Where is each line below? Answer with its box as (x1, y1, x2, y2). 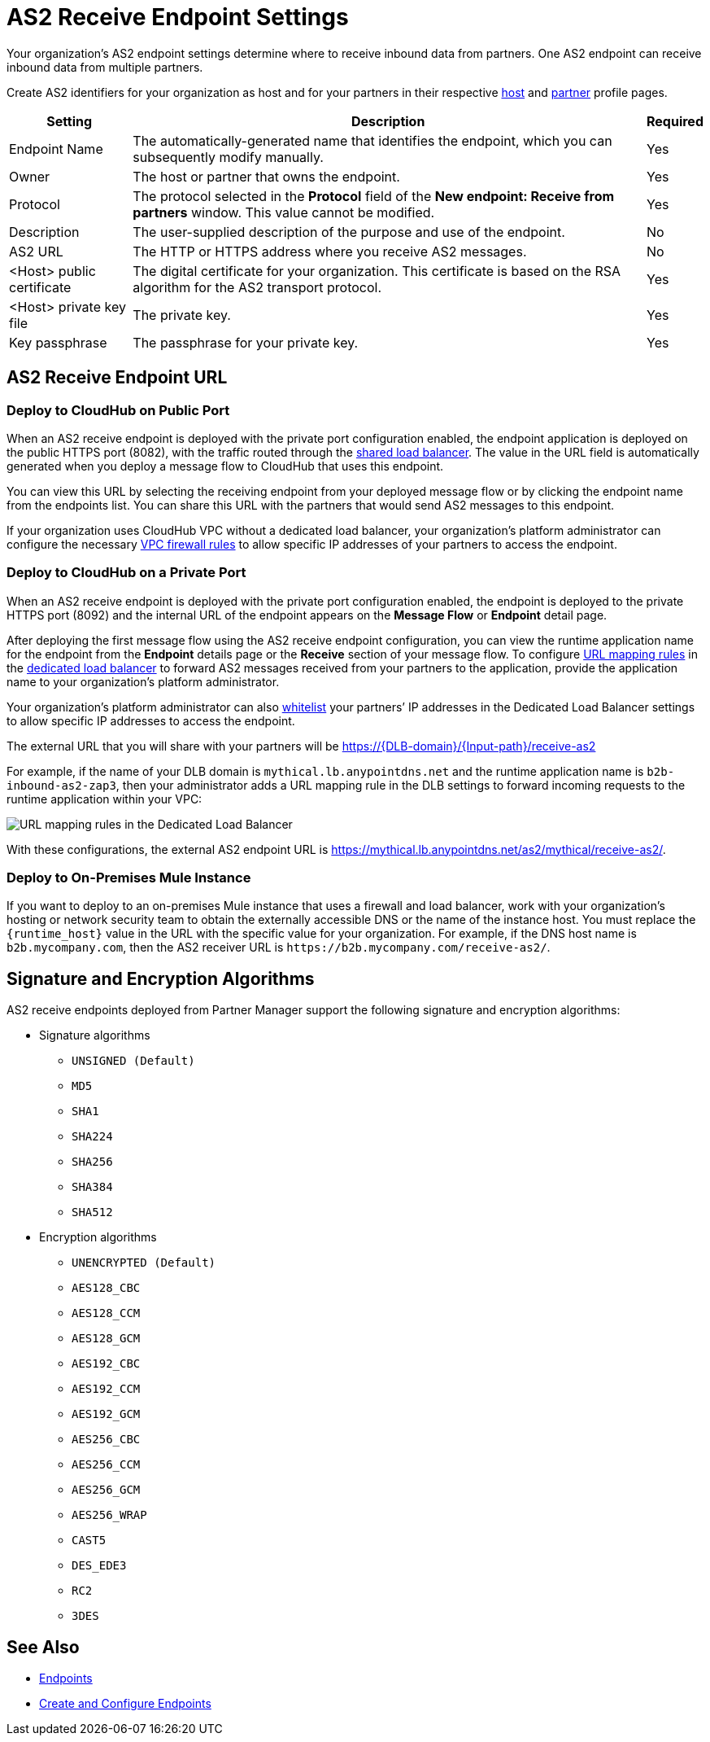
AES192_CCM (72, 1382, 141, 1396)
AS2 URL (9, 243, 63, 260)
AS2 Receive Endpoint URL (7, 367, 228, 388)
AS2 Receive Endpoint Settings (7, 3, 349, 31)
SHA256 (72, 1155, 113, 1169)
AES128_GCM (72, 1332, 141, 1346)
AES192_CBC (72, 1357, 141, 1371)
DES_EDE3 (72, 1559, 127, 1573)
